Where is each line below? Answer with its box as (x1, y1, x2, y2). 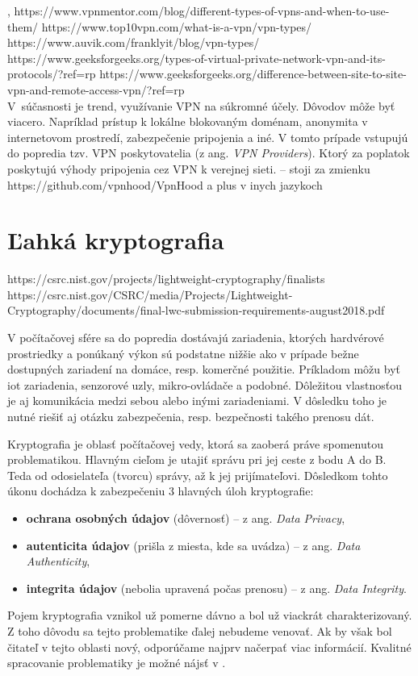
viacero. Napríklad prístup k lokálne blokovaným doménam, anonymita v (7, 113, 368, 130)
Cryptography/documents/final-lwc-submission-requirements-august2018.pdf (7, 302, 385, 319)
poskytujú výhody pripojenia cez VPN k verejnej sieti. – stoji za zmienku (7, 160, 370, 177)
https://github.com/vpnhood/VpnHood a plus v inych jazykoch (7, 176, 323, 193)
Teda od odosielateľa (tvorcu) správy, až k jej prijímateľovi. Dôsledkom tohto (7, 466, 388, 483)
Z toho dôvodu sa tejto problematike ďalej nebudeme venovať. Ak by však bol (7, 622, 392, 639)
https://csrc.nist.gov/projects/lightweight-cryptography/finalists (7, 270, 325, 287)
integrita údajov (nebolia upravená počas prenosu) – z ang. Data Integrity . (26, 579, 407, 596)
